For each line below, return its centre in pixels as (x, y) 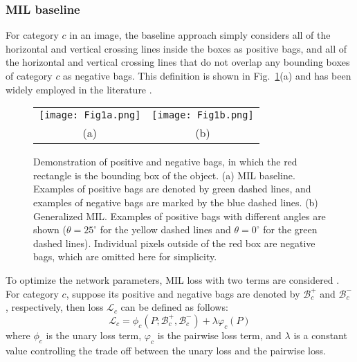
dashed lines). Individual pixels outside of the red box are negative (174, 243)
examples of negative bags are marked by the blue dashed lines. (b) (176, 202)
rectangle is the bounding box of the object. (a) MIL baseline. (164, 175)
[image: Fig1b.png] (203, 115)
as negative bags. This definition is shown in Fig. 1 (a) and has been (207, 75)
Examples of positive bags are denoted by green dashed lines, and (172, 189)
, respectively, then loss (55, 307)
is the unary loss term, (94, 335)
